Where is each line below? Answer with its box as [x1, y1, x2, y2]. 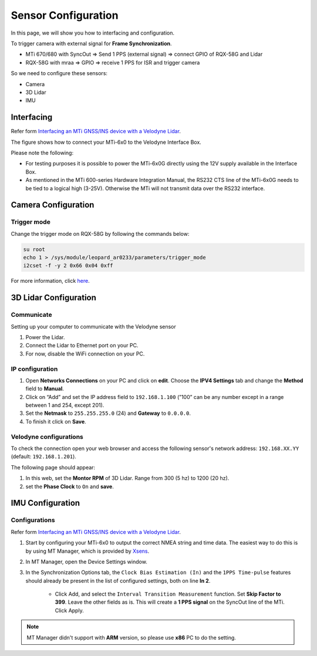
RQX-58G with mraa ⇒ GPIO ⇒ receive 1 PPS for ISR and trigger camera [25, 59, 200, 66]
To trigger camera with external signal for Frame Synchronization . [11, 40, 173, 47]
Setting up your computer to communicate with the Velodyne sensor [11, 323, 176, 330]
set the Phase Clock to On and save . [25, 483, 114, 490]
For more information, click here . [11, 278, 90, 285]
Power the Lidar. [25, 333, 65, 340]
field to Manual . [25, 385, 64, 393]
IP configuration [11, 364, 58, 373]
